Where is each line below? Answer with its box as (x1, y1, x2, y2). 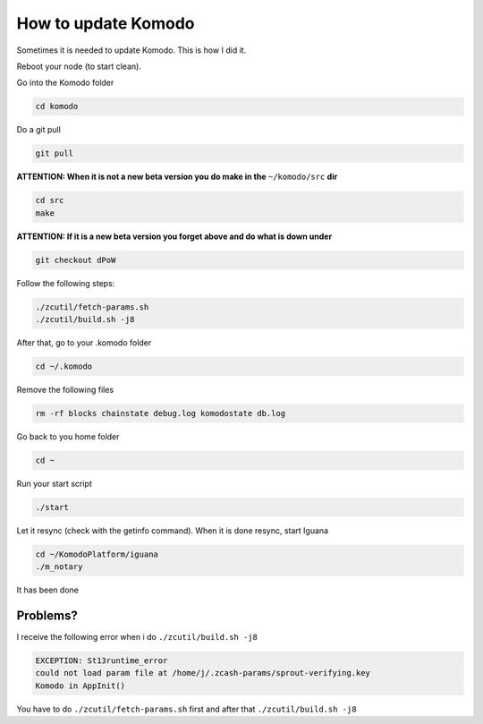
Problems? (16, 609, 78, 623)
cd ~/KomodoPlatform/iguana (35, 549, 158, 559)
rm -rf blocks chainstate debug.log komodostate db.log (35, 408, 286, 418)
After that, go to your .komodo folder (16, 336, 152, 348)
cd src (35, 195, 64, 206)
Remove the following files (16, 384, 114, 395)
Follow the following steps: (16, 277, 115, 288)
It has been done (16, 584, 80, 595)
